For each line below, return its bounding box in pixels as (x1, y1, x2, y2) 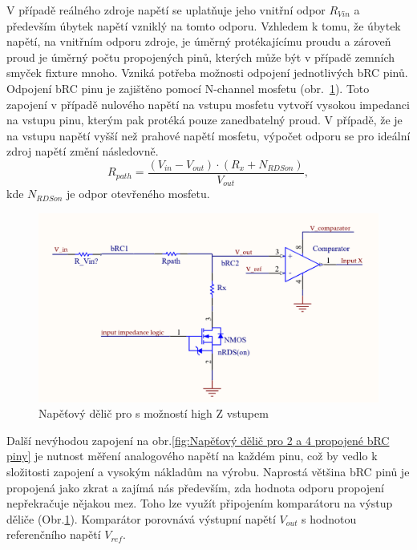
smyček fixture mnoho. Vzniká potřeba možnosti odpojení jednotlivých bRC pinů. (6, 64, 408, 81)
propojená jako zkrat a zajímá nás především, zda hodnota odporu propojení (6, 479, 384, 495)
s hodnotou (302, 510, 357, 527)
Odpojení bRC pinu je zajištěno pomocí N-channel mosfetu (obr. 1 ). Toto (6, 79, 370, 96)
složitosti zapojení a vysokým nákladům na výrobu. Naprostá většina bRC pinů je (6, 463, 410, 480)
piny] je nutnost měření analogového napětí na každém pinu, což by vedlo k (6, 447, 378, 464)
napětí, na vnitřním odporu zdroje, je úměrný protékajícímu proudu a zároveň (6, 33, 391, 50)
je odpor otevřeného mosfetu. (66, 185, 210, 202)
